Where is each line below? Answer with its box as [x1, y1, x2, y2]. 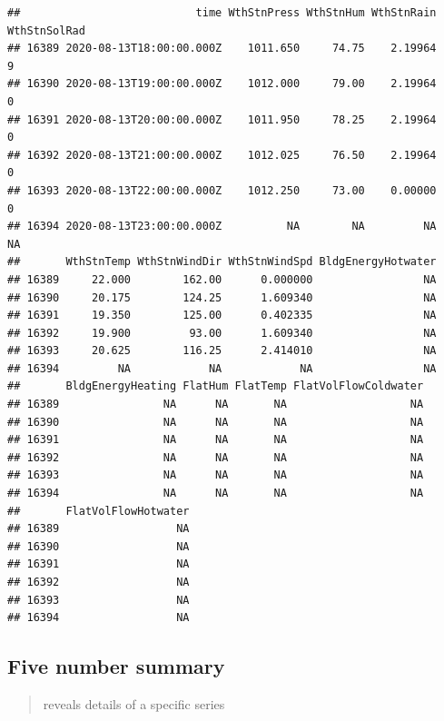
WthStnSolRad [7, 24, 85, 37]
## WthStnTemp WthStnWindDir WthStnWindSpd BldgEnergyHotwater [7, 255, 437, 269]
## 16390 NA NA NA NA [7, 415, 424, 429]
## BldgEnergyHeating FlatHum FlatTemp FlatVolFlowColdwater [7, 380, 424, 393]
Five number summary [7, 652, 225, 680]
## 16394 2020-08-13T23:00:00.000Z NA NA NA [7, 220, 437, 233]
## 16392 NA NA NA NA [7, 450, 424, 464]
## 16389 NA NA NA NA [7, 398, 424, 411]
